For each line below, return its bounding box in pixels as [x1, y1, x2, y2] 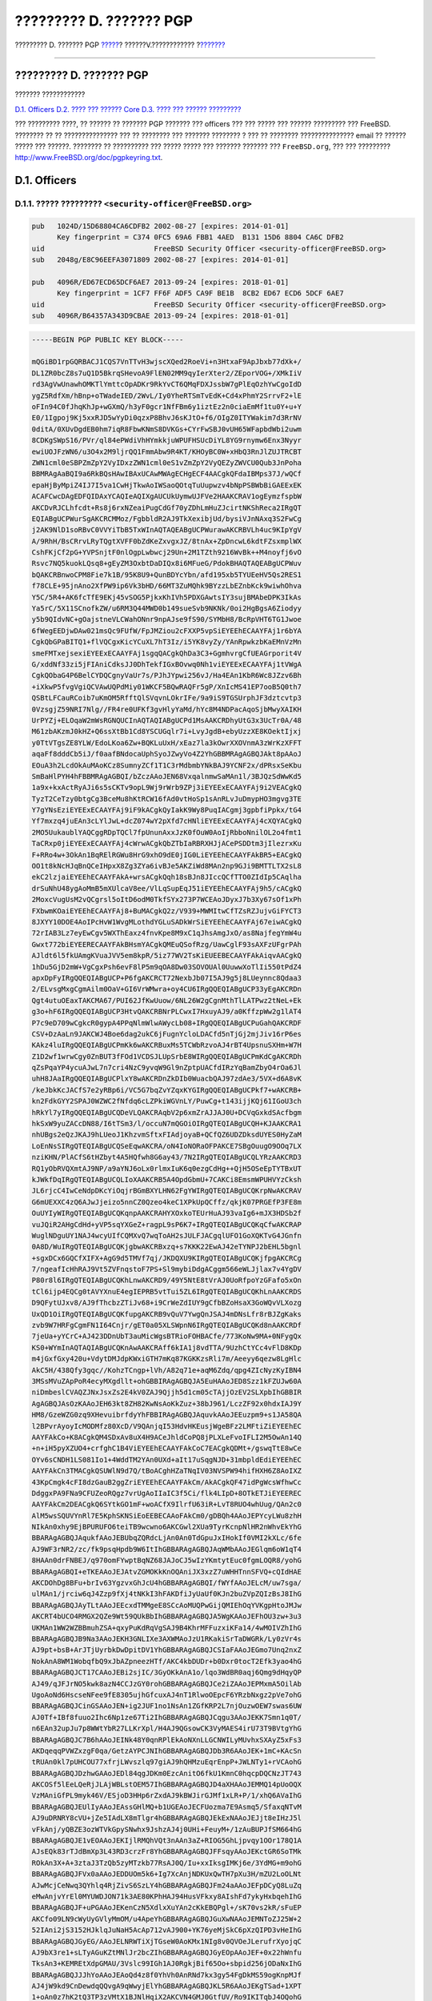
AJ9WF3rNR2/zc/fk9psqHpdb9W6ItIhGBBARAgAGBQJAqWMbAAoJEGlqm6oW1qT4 [31, 1545, 302, 1554]
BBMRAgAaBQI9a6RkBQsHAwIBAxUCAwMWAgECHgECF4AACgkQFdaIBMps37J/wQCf [31, 469, 302, 479]
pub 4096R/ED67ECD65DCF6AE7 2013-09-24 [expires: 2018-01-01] [31, 277, 290, 287]
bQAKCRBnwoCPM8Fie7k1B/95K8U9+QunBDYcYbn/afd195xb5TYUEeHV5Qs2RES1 [31, 570, 302, 579]
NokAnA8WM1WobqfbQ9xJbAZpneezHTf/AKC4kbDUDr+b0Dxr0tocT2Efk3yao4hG [31, 1657, 302, 1666]
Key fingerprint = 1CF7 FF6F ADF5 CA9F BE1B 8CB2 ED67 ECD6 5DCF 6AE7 [57, 289, 344, 298]
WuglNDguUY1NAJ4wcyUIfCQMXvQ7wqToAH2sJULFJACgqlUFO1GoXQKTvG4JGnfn [31, 1231, 302, 1240]
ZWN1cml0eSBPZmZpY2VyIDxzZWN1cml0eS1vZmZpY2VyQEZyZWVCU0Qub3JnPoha [31, 458, 302, 467]
